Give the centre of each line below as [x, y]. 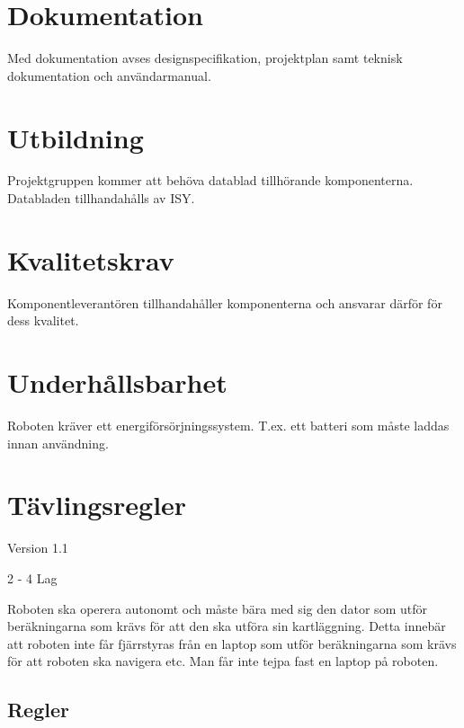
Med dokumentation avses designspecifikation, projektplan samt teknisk [205, 58]
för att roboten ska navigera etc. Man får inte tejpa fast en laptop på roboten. [223, 661]
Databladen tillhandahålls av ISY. [101, 198]
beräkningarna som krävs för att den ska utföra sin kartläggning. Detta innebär [227, 626]
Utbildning [76, 137]
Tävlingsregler [97, 505]
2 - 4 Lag [32, 577]
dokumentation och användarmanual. [109, 75]
